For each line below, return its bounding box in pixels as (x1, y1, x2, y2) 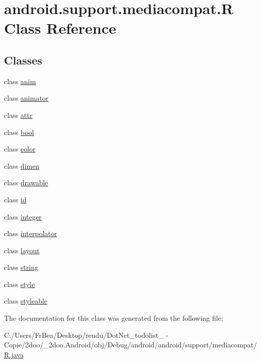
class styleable (4, 296, 47, 306)
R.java (4, 349, 24, 359)
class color (4, 143, 36, 154)
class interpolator (4, 228, 57, 239)
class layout (4, 245, 40, 255)
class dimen (4, 160, 40, 171)
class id (4, 194, 27, 204)
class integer (4, 211, 42, 222)
